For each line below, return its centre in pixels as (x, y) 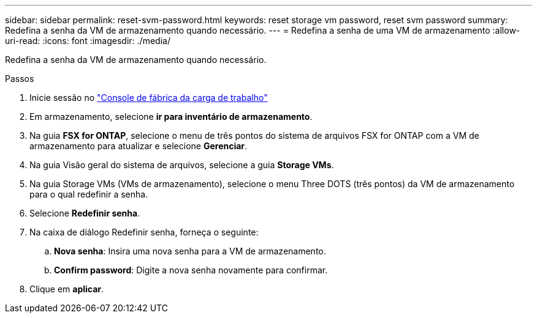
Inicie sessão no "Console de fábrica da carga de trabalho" (149, 98)
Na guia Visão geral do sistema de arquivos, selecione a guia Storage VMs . (182, 165)
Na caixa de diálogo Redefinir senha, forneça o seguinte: (144, 232)
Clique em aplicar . (67, 289)
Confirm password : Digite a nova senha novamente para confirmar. (191, 270)
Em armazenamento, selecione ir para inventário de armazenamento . (171, 116)
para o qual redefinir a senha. (89, 194)
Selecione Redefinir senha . (85, 213)
